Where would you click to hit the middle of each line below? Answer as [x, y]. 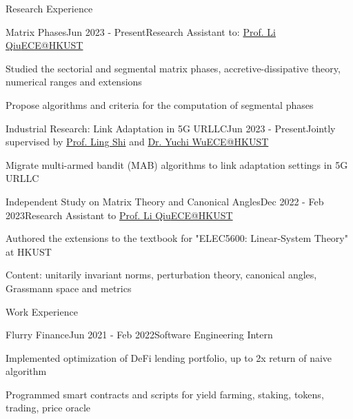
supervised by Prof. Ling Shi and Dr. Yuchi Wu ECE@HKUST [137, 142]
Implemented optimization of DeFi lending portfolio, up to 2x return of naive [169, 357]
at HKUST [29, 251]
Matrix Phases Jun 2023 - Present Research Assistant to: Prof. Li [141, 31]
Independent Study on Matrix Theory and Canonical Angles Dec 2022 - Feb [165, 201]
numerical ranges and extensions [74, 82]
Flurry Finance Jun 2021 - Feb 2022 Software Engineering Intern [139, 335]
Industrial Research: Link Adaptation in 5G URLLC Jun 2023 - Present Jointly [171, 128]
